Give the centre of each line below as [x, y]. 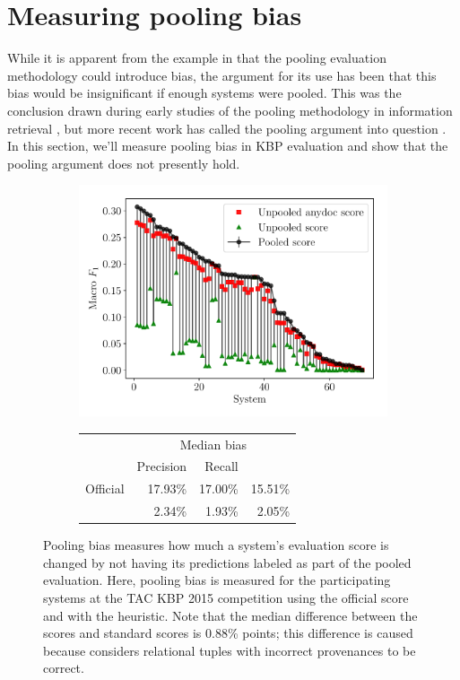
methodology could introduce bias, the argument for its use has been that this [222, 75]
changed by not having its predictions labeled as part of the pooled [227, 562]
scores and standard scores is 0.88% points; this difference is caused [228, 633]
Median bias [213, 444]
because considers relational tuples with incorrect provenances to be [230, 650]
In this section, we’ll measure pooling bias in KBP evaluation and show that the [228, 146]
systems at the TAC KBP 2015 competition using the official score [226, 598]
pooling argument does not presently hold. [124, 163]
